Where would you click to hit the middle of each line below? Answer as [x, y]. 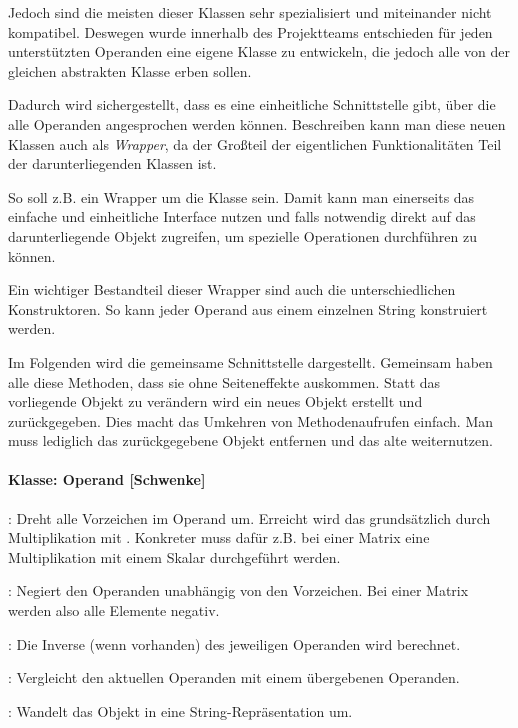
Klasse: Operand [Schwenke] [107, 479]
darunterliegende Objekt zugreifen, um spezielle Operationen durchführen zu [242, 235]
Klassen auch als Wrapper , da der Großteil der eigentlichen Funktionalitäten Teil [255, 143]
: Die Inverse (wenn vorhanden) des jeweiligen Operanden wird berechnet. [234, 643]
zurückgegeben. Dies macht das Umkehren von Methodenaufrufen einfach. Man [251, 420]
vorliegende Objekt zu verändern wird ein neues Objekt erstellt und [215, 401]
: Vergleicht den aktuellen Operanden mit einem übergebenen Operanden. [234, 677]
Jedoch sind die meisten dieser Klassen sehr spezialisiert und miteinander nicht [250, 12]
